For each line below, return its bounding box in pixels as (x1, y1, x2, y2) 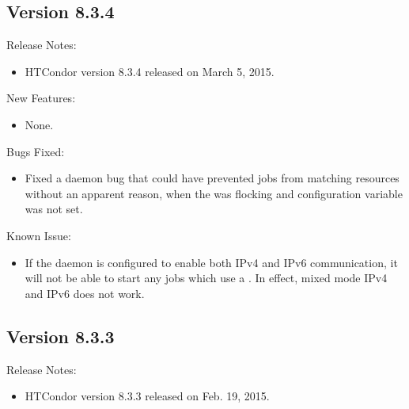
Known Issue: (6, 227, 71, 243)
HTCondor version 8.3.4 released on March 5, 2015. (25, 63, 275, 79)
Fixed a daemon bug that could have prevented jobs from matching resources (25, 170, 400, 186)
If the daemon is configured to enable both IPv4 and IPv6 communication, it (25, 254, 398, 270)
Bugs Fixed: (6, 143, 65, 159)
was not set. (25, 201, 83, 217)
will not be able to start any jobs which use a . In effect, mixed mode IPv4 (25, 269, 388, 286)
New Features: (6, 90, 76, 106)
